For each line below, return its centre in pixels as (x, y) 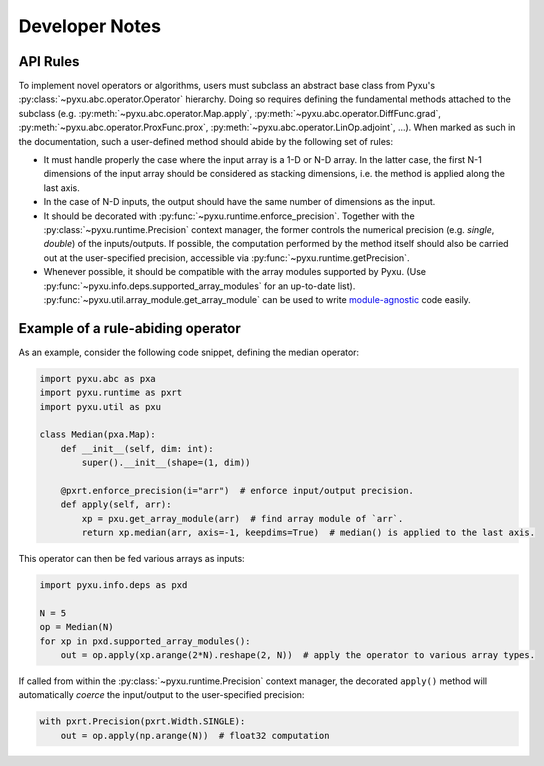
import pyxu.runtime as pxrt (111, 393)
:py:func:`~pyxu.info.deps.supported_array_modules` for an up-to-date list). (199, 286)
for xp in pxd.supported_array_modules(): (145, 641)
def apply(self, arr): (116, 504)
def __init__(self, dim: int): (137, 448)
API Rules (49, 61)
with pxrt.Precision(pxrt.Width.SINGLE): (142, 721)
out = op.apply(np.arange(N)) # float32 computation (195, 735)
